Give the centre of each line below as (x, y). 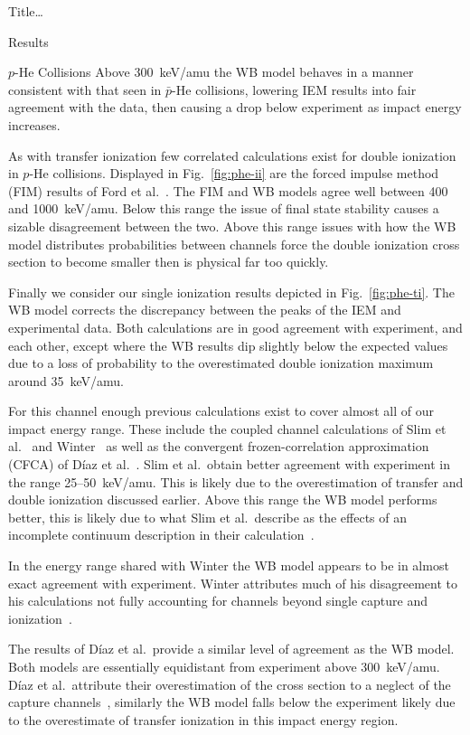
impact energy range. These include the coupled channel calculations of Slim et (227, 428)
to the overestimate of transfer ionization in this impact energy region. (203, 719)
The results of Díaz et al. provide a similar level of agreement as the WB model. (231, 649)
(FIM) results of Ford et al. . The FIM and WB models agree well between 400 (228, 190)
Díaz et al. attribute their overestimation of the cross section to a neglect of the (230, 684)
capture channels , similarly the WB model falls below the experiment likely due (232, 702)
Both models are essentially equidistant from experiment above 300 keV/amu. (224, 666)
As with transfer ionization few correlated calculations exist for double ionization (232, 155)
